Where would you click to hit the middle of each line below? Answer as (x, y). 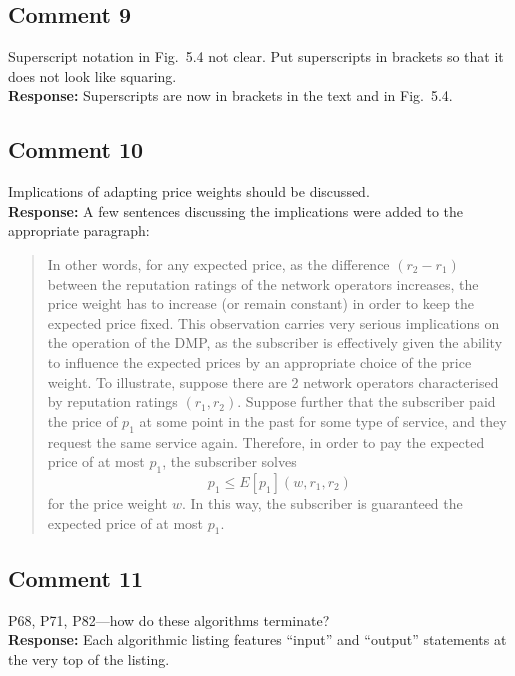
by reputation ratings (112, 401)
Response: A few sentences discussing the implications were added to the (236, 210)
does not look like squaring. (92, 75)
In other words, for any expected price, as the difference (218, 263)
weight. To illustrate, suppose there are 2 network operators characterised (273, 381)
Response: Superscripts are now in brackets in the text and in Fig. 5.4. (230, 95)
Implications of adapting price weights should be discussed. (189, 191)
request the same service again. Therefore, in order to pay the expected (266, 441)
